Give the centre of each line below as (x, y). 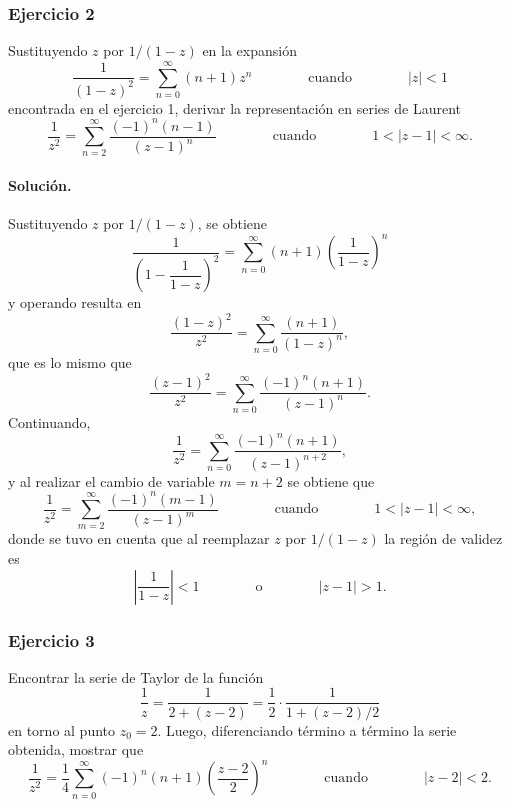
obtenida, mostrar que (76, 749)
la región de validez (443, 538)
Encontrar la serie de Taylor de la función (136, 676)
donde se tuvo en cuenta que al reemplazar (139, 538)
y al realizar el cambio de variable (111, 480)
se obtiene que (331, 480)
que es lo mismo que (70, 362)
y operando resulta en (75, 302)
